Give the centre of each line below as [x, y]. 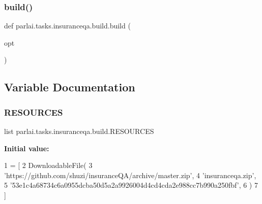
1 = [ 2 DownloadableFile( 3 [48, 165]
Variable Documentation [70, 87]
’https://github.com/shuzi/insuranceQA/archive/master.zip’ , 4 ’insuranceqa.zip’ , [130, 175]
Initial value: [27, 148]
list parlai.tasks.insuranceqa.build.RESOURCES [79, 131]
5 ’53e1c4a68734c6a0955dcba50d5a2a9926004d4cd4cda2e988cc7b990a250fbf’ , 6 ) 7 [131, 185]
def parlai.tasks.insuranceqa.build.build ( [67, 26]
